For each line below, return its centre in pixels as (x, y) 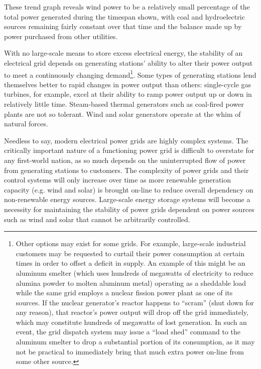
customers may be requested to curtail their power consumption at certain (130, 253)
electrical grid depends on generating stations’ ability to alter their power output (128, 62)
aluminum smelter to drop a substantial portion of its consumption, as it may (135, 342)
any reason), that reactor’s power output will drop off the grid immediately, (132, 312)
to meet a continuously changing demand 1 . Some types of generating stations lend (130, 74)
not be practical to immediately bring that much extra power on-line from (130, 351)
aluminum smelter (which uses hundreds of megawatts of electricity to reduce (135, 272)
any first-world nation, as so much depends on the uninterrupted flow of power (125, 160)
